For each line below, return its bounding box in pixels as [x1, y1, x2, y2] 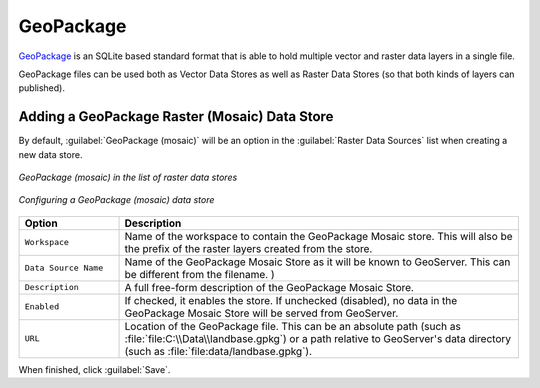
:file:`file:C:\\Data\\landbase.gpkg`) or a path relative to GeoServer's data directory [124, 331, 512, 345]
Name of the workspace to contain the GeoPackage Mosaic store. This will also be [124, 229, 514, 243]
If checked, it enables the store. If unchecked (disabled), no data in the [124, 293, 458, 307]
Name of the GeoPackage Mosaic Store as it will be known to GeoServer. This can [124, 255, 511, 269]
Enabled [24, 301, 60, 312]
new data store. [18, 148, 83, 160]
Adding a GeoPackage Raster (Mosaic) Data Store [18, 108, 334, 125]
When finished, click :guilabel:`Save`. [18, 363, 171, 375]
